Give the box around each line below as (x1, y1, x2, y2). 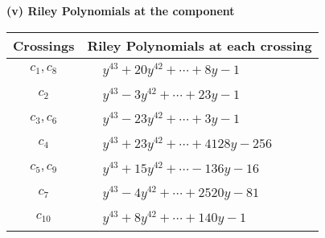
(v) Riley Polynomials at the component (6, 2, 235, 18)
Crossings (13, 35, 75, 55)
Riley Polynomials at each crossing (87, 35, 312, 55)
